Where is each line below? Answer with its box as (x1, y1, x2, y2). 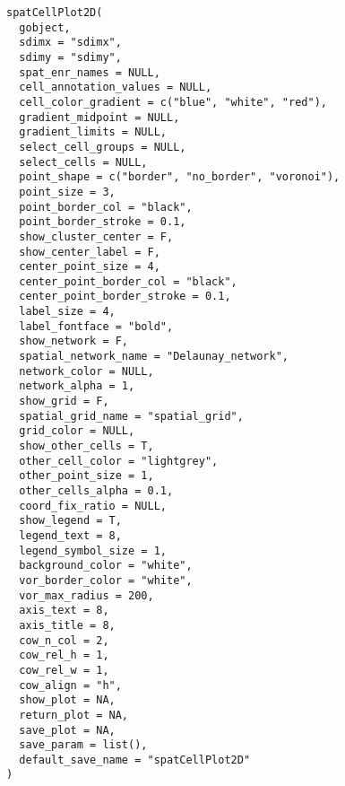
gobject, (19, 21, 71, 34)
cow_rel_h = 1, (19, 649, 109, 662)
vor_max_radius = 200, (19, 589, 154, 602)
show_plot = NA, (19, 694, 116, 707)
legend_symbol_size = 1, (19, 544, 167, 557)
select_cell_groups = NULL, (19, 140, 186, 153)
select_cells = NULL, (19, 155, 148, 169)
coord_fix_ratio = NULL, (19, 499, 167, 512)
